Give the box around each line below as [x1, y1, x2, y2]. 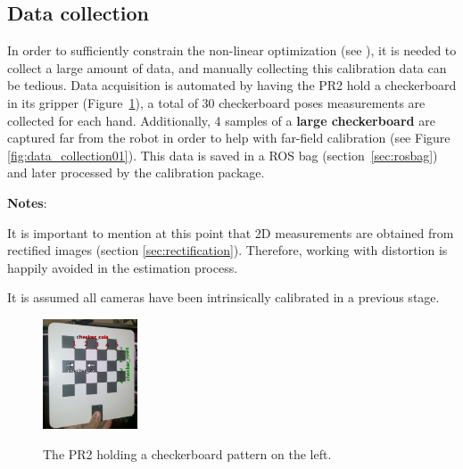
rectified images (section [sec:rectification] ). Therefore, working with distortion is [7, 241, 448, 259]
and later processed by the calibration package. [7, 163, 265, 182]
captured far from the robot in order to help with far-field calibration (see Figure [7, 128, 451, 147]
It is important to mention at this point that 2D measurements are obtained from [7, 223, 454, 242]
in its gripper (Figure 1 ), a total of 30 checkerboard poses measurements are [7, 93, 426, 111]
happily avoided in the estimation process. [7, 258, 238, 276]
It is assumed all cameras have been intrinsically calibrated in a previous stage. [7, 288, 440, 307]
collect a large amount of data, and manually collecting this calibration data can [7, 58, 447, 77]
